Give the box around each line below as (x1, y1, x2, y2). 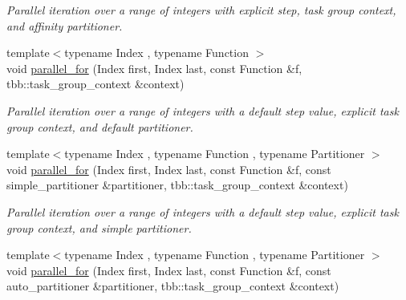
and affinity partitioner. (6, 17, 123, 34)
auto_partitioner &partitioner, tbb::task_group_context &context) (6, 278, 339, 294)
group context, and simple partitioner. (6, 219, 192, 236)
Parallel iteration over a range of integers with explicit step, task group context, (6, 2, 396, 18)
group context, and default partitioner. (6, 118, 193, 135)
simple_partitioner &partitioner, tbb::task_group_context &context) (6, 176, 348, 193)
